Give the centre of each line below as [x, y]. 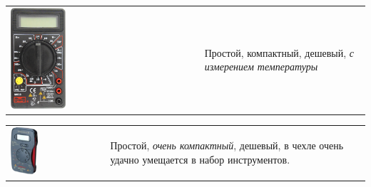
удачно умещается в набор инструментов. [200, 159]
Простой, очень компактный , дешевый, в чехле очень [227, 145]
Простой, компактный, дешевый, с [279, 52]
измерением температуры [261, 66]
